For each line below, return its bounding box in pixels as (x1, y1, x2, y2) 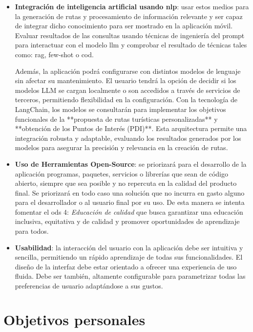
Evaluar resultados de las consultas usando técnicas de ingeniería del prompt (15, 30, 245, 40)
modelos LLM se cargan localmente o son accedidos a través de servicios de (15, 85, 240, 95)
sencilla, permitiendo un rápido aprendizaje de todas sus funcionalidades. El (15, 252, 243, 262)
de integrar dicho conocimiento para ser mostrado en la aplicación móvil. (15, 21, 233, 31)
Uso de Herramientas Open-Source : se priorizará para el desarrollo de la (15, 158, 247, 169)
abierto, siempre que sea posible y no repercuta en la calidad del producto (15, 178, 237, 188)
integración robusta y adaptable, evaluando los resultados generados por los (15, 133, 241, 143)
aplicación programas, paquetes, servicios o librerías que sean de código (15, 168, 228, 178)
